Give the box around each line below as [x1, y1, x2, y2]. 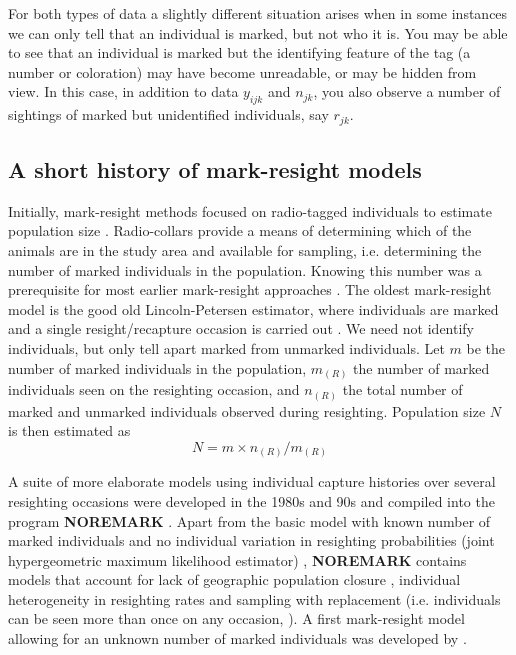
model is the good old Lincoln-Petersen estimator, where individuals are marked [8, 298, 499, 319]
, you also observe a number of [313, 81, 501, 102]
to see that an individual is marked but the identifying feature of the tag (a [8, 42, 471, 63]
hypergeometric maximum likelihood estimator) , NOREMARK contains [8, 549, 467, 570]
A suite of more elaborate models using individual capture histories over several [8, 471, 496, 492]
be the [466, 337, 506, 358]
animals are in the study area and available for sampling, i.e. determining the [8, 240, 482, 261]
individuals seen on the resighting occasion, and [8, 379, 300, 400]
